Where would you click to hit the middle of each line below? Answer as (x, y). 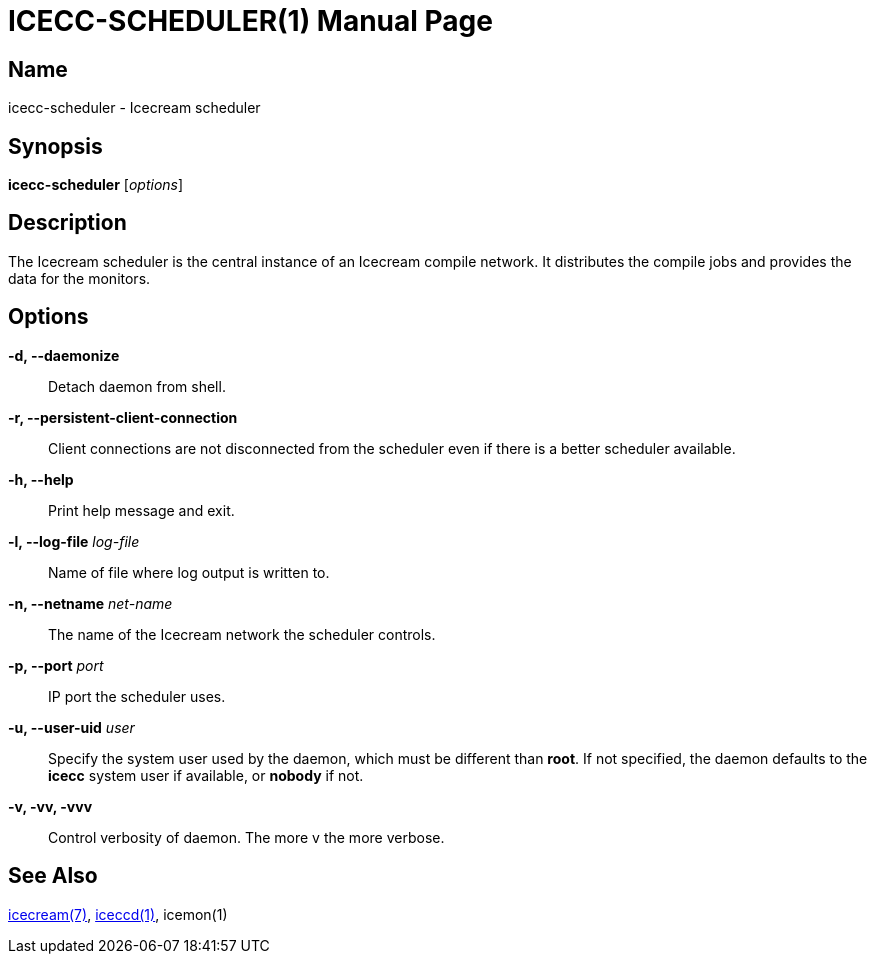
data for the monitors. (79, 278)
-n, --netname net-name (90, 603)
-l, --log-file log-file (74, 541)
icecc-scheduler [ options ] (96, 185)
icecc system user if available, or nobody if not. (206, 775)
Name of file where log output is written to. (189, 572)
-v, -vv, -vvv (50, 806)
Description (67, 223)
